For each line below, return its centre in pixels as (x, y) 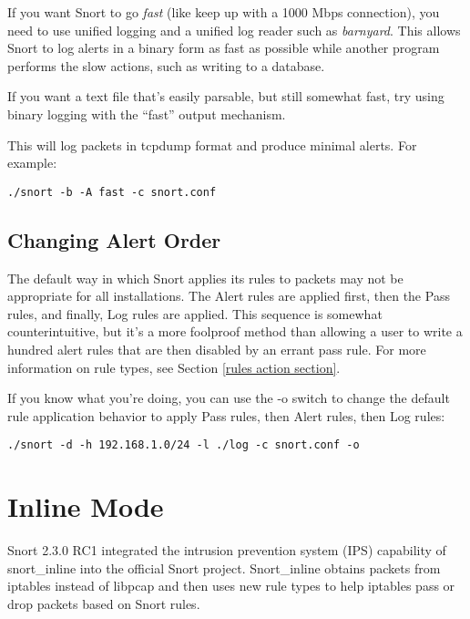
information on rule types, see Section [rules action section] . (174, 367)
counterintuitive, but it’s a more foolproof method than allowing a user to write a (235, 331)
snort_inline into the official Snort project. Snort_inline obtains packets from (224, 567)
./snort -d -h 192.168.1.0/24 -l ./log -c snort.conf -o (184, 445)
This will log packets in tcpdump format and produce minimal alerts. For (212, 144)
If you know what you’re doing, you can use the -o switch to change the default (229, 398)
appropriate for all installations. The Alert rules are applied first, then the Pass (229, 296)
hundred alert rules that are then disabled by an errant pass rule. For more (217, 349)
